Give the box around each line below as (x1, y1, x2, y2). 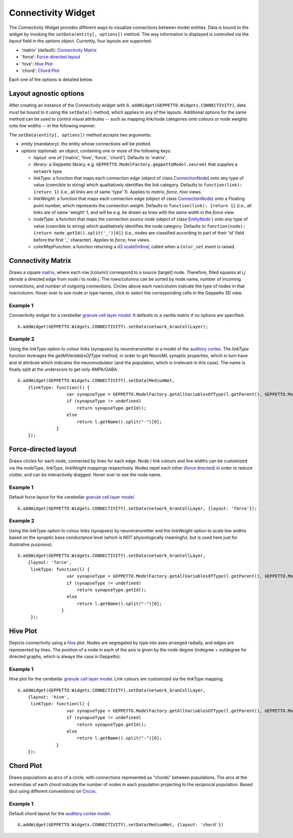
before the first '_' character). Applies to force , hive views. (33, 237, 151, 242)
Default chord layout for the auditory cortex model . (9, 811, 111, 816)
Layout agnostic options (9, 90, 84, 98)
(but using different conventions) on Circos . (9, 788, 97, 794)
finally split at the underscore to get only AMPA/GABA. (9, 366, 119, 372)
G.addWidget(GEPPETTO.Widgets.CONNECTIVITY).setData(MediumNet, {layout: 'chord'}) (18, 822, 224, 828)
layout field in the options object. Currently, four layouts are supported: (9, 38, 152, 44)
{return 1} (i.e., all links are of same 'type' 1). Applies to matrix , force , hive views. (33, 189, 202, 194)
